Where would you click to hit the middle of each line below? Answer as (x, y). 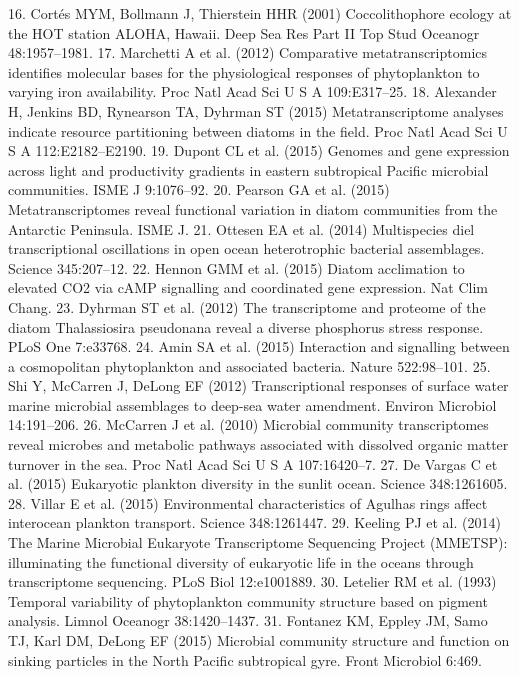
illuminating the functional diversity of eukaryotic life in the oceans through (241, 561)
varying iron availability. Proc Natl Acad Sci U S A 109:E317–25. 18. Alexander (252, 91)
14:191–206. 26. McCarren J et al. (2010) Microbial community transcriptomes (248, 424)
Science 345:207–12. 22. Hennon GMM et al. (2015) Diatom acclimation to (236, 267)
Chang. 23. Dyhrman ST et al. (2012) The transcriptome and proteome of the (247, 306)
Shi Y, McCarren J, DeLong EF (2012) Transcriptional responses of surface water (258, 385)
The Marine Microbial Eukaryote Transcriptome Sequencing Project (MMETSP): (258, 542)
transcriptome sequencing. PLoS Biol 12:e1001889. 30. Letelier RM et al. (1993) (252, 581)
